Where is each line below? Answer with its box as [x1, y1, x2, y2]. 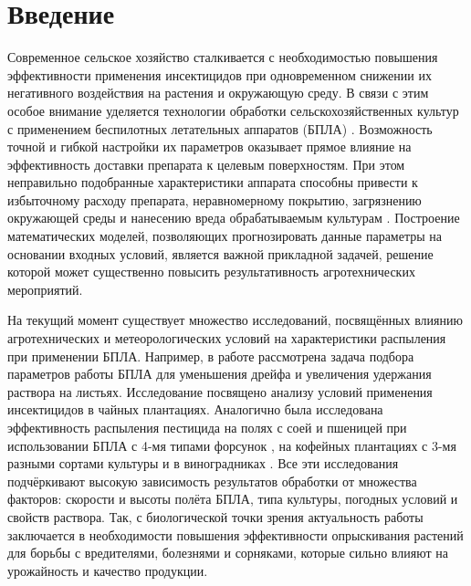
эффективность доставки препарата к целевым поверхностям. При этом [7, 154, 405, 173]
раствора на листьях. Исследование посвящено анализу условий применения [7, 382, 433, 401]
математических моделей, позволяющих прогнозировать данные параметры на [7, 226, 443, 246]
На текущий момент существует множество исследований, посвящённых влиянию [7, 310, 463, 330]
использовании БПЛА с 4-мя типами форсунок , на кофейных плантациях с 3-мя [7, 435, 456, 455]
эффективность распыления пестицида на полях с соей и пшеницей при [7, 418, 407, 436]
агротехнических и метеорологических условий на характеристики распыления [7, 329, 446, 348]
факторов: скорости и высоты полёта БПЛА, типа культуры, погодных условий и [7, 489, 458, 508]
